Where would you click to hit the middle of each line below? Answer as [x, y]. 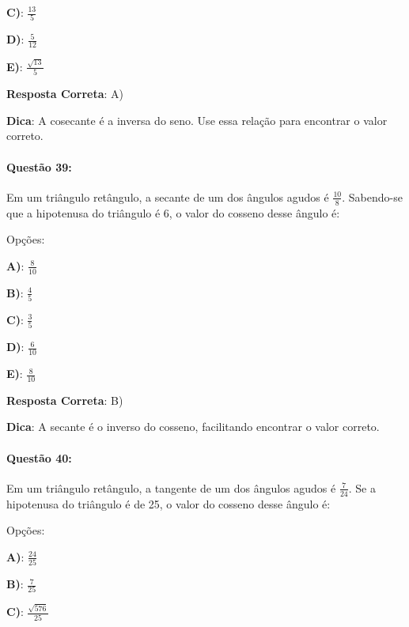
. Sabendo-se [372, 196]
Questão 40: [39, 457]
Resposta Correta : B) [65, 400]
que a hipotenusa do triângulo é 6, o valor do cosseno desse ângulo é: [173, 212]
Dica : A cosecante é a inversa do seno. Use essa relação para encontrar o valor [197, 120]
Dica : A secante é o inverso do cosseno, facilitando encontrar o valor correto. [193, 427]
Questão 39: [39, 166]
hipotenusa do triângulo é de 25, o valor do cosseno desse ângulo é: [169, 503]
